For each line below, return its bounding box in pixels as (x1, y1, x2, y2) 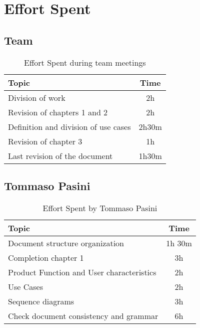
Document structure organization (8, 237, 124, 249)
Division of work (8, 91, 65, 103)
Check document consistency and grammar (8, 309, 158, 321)
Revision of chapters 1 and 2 (8, 106, 108, 118)
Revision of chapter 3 (8, 135, 82, 147)
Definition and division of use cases (8, 120, 131, 132)
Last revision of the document (8, 149, 113, 161)
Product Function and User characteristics (8, 266, 156, 278)
